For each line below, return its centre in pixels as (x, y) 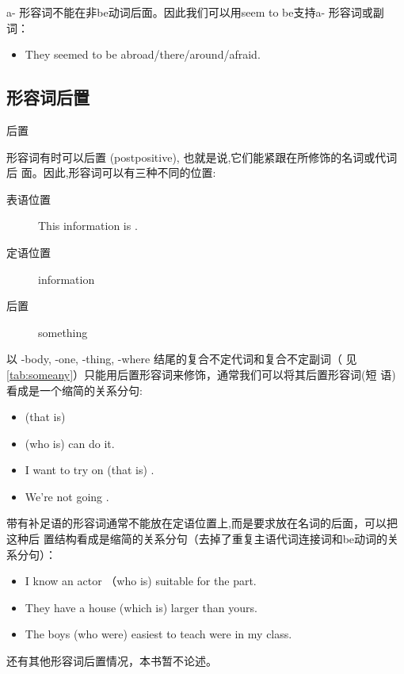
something (63, 332)
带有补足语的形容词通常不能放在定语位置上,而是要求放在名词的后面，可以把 (202, 523)
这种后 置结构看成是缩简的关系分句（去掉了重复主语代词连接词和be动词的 (197, 539)
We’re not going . (67, 496)
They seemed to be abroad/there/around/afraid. (143, 54)
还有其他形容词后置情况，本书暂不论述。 (112, 661)
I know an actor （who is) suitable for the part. (141, 581)
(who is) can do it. (70, 443)
